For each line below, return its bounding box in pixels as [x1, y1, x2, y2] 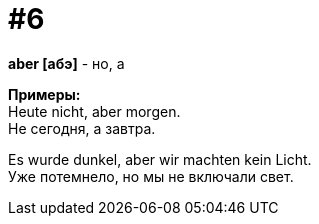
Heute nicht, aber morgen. [8, 102, 181, 120]
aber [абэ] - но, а [8, 54, 125, 72]
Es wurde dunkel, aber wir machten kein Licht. [8, 150, 312, 168]
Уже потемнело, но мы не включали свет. [8, 167, 294, 185]
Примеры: [8, 85, 81, 103]
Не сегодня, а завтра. [8, 119, 156, 137]
